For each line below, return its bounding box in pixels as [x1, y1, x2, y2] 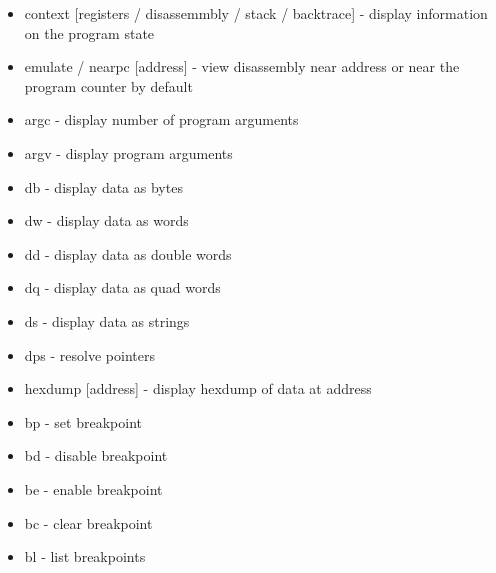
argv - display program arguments [24, 142, 233, 163]
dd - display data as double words [24, 243, 232, 264]
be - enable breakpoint [24, 478, 163, 499]
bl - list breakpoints [24, 546, 146, 567]
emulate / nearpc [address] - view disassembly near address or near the [24, 56, 460, 77]
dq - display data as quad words [24, 277, 221, 298]
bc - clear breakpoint [24, 512, 153, 533]
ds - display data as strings [24, 310, 190, 331]
